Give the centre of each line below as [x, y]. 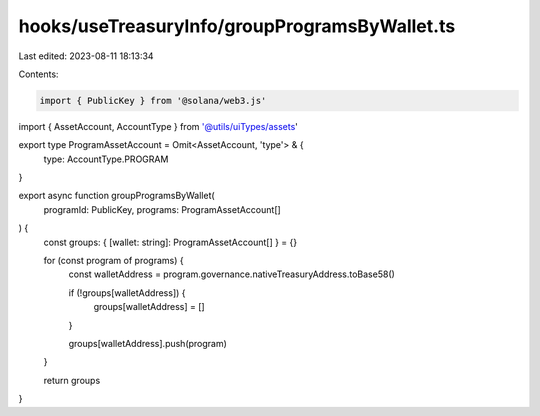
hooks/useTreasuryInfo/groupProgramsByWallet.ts [237, 26]
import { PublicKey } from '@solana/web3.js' [153, 100]
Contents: [38, 74]
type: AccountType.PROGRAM [106, 159]
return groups [72, 380]
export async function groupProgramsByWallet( [116, 196]
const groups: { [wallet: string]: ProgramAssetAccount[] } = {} [170, 242]
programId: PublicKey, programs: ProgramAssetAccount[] [162, 209]
